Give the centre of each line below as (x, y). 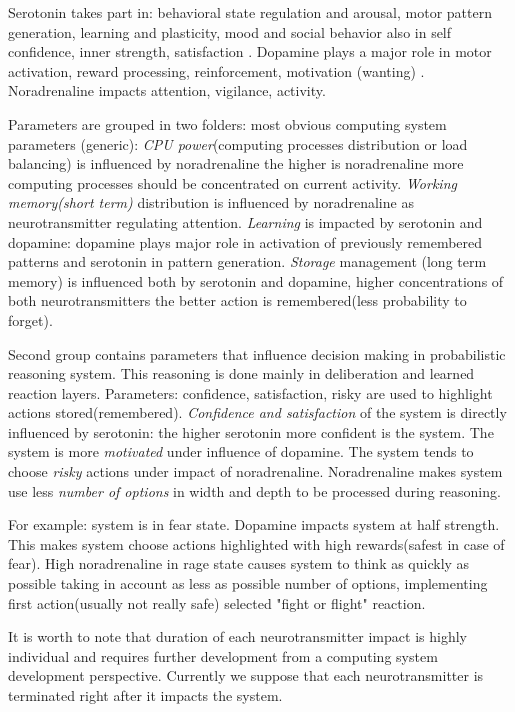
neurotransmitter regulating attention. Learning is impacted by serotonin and (245, 221)
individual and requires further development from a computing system (223, 655)
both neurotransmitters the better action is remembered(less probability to (237, 300)
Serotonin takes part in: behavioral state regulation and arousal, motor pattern (250, 12)
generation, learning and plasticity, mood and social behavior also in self (230, 31)
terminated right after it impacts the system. (145, 695)
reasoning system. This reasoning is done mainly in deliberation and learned (241, 373)
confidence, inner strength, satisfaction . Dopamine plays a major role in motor (250, 51)
